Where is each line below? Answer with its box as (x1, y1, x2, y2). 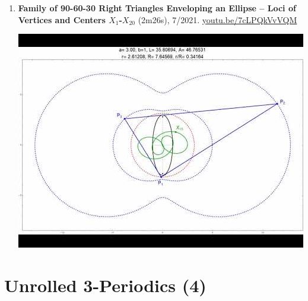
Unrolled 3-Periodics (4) (4, 273, 207, 297)
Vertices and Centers (18, 13, 106, 26)
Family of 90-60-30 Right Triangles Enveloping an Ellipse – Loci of (18, 2, 296, 14)
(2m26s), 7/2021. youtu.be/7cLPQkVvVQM (138, 13, 297, 26)
